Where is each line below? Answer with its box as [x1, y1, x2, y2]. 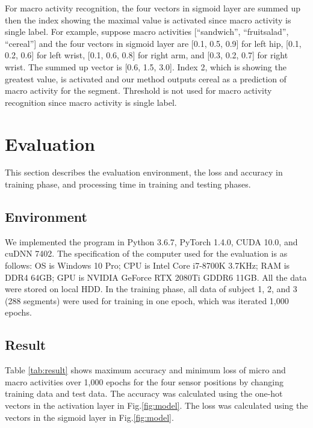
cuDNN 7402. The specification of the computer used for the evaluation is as [5, 247, 288, 260]
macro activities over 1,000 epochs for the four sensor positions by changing [5, 375, 284, 388]
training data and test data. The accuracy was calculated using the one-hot [5, 387, 283, 400]
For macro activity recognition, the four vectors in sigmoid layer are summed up [5, 2, 301, 14]
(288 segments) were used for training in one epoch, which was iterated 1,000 [5, 294, 289, 307]
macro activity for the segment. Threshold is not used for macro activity [5, 84, 272, 97]
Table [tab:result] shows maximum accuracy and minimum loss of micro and [5, 364, 286, 376]
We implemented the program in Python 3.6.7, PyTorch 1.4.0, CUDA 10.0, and [5, 235, 298, 248]
